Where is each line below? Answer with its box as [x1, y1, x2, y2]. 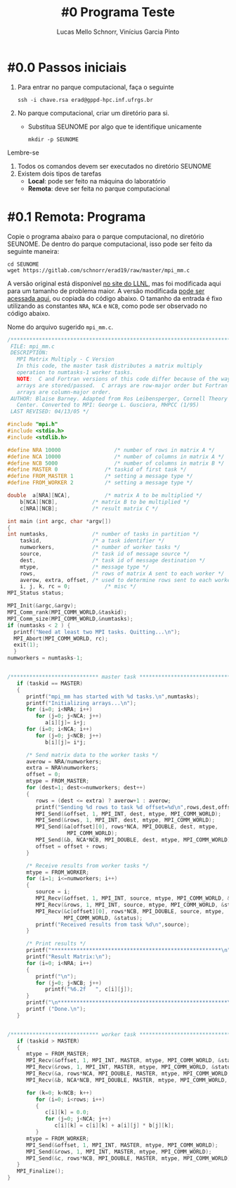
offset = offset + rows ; [35, 843, 109, 850]
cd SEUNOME [7, 261, 39, 268]
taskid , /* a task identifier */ [20, 537, 165, 545]
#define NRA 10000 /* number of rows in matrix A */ [7, 446, 216, 453]
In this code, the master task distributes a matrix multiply [16, 363, 202, 370]
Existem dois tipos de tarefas [17, 169, 102, 178]
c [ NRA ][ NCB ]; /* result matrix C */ [20, 505, 159, 512]
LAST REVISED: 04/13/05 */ [10, 408, 90, 415]
